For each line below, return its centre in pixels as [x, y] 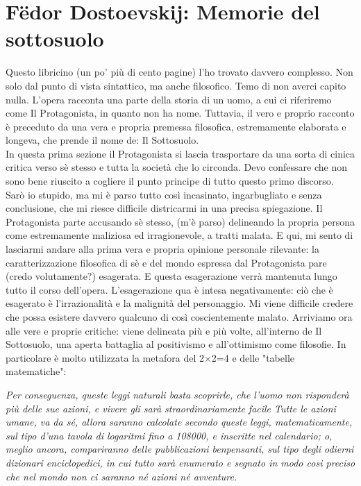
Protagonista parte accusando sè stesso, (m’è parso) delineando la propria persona [180, 221]
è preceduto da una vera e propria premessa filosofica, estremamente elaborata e [176, 126]
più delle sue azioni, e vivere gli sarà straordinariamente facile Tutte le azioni [171, 408]
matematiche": [36, 371]
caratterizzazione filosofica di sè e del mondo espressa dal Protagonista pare [166, 262]
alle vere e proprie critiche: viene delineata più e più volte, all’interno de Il [164, 330]
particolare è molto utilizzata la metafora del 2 [105, 357]
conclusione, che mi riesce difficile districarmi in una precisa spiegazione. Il [164, 208]
